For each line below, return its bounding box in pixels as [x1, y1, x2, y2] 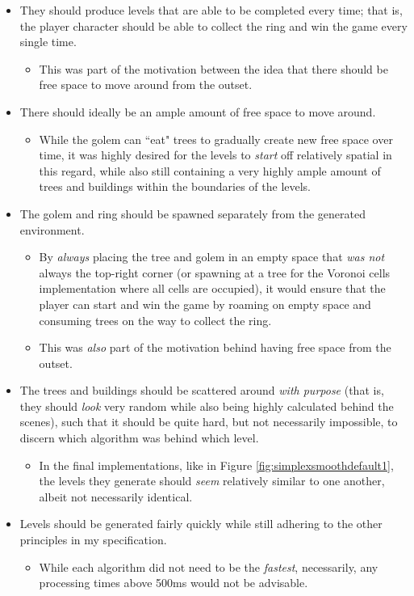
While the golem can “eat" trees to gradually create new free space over [39, 130, 393, 147]
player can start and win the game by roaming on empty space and [39, 295, 371, 312]
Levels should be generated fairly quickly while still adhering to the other [19, 515, 383, 532]
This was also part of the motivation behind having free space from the [39, 339, 391, 356]
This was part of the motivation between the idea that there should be [39, 60, 388, 77]
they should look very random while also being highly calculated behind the [19, 397, 394, 414]
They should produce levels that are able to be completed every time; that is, [19, 2, 403, 18]
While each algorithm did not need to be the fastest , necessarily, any [39, 558, 378, 575]
